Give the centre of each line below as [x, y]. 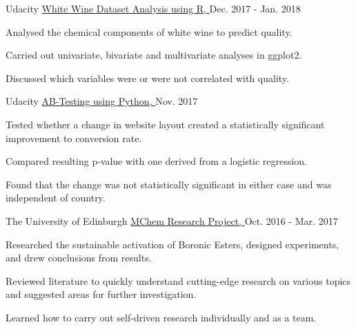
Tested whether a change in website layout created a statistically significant [165, 124]
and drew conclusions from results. [79, 258]
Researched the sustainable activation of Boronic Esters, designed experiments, [172, 244]
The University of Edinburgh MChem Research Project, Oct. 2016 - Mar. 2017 [172, 220]
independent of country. [56, 198]
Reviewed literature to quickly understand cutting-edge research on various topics [178, 280]
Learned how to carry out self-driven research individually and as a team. [161, 317]
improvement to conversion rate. [74, 138]
